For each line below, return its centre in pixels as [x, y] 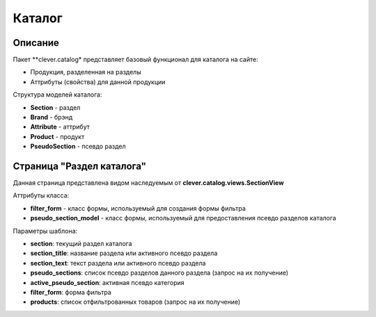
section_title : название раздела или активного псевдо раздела [124, 253]
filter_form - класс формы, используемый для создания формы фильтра [138, 208]
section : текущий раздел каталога [81, 244]
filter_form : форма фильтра [71, 292]
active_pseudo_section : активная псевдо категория [107, 282]
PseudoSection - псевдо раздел [78, 147]
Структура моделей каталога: [57, 95]
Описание [36, 43]
